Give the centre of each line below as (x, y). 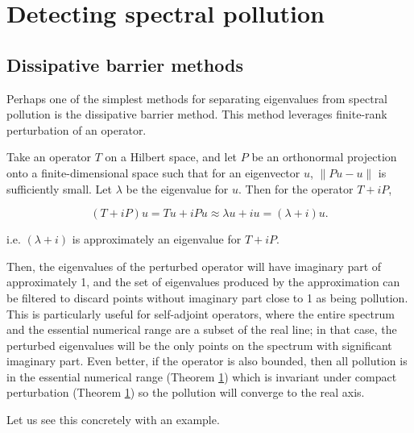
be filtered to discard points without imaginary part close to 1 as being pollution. (207, 297)
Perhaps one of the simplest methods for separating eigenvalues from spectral (197, 98)
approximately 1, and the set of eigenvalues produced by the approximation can (203, 282)
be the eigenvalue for (177, 188)
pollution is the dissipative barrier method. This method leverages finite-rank (197, 114)
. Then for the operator (296, 188)
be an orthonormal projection (324, 157)
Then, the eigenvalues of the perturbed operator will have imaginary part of (194, 266)
